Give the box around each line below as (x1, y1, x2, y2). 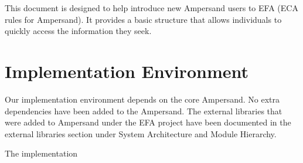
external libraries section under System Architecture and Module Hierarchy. (5, 127, 277, 140)
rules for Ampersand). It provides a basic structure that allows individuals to (5, 13, 282, 25)
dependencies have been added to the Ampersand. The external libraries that (5, 104, 282, 117)
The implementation (5, 147, 78, 159)
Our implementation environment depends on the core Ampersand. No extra (5, 93, 280, 105)
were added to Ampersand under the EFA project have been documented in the (5, 116, 291, 128)
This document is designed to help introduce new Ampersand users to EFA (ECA (5, 2, 298, 13)
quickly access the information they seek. (5, 25, 152, 37)
